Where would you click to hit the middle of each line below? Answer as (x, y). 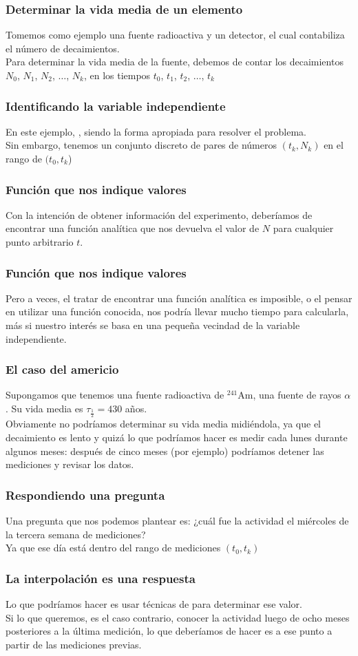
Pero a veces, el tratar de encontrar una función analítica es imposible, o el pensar (179, 298)
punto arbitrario (40, 242)
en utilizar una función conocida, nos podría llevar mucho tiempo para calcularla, (177, 311)
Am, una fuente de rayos (289, 395)
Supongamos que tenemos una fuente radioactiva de (115, 395)
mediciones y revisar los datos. (70, 464)
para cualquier (303, 228)
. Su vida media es (44, 408)
